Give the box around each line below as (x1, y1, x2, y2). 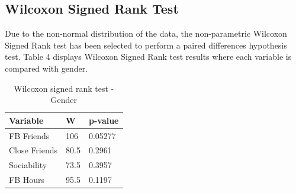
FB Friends (9, 129, 50, 141)
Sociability (9, 159, 47, 171)
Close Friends (9, 144, 58, 156)
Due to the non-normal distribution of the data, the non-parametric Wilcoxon (5, 27, 287, 40)
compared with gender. (5, 62, 88, 74)
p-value (88, 114, 119, 126)
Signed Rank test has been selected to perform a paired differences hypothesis (5, 38, 287, 51)
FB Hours (9, 173, 45, 186)
